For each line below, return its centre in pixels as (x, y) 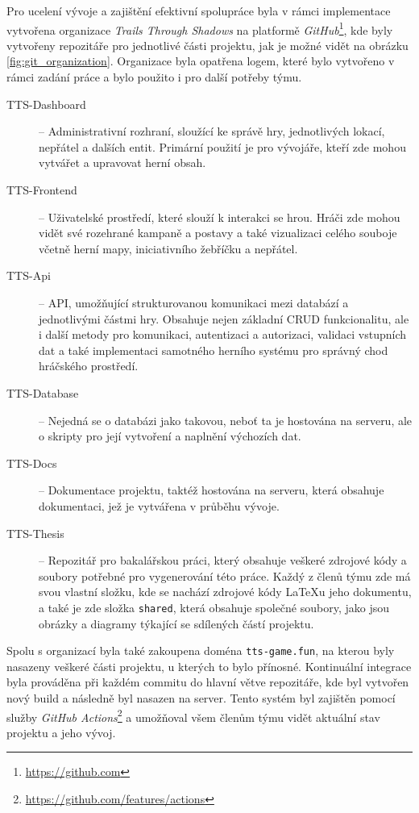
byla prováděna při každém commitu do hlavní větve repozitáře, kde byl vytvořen (208, 682)
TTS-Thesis (35, 533)
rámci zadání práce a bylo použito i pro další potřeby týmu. (154, 77)
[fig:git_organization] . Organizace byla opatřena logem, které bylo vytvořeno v (201, 61)
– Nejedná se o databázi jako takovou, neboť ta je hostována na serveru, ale (226, 420)
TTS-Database (43, 392)
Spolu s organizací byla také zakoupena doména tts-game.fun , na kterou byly (201, 650)
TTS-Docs (32, 463)
